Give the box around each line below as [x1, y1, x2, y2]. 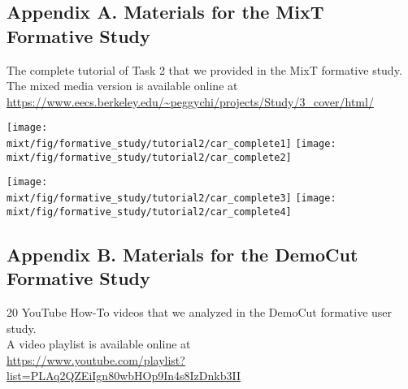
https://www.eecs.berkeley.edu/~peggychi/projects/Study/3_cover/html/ [7, 93, 374, 110]
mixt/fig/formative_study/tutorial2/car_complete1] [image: [7, 138, 336, 150]
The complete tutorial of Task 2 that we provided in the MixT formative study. [7, 61, 402, 78]
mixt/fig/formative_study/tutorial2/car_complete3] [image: [7, 192, 336, 204]
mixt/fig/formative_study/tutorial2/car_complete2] [7, 151, 292, 163]
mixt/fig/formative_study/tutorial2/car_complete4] [7, 205, 292, 218]
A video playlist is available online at [7, 335, 191, 352]
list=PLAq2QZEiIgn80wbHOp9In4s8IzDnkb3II [7, 367, 241, 384]
